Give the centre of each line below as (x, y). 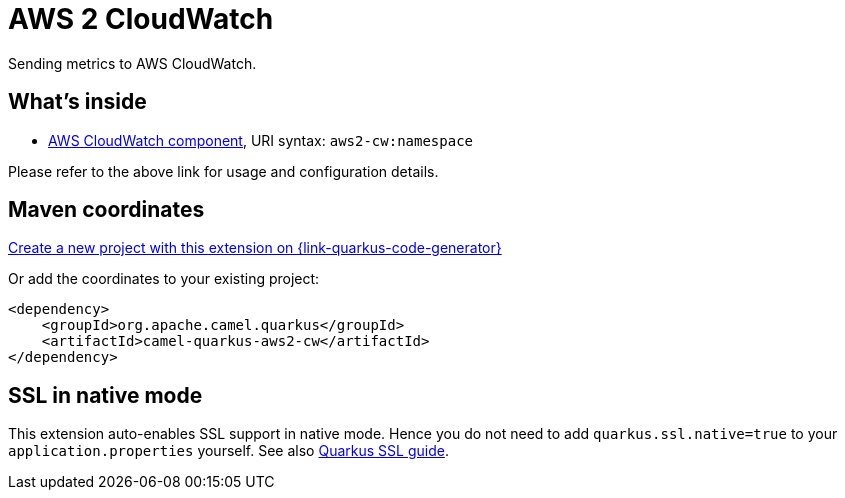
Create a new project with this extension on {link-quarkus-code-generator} (255, 248)
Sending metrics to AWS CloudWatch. (132, 63)
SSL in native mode (105, 395)
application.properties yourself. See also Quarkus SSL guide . (228, 451)
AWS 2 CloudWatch (141, 19)
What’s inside (77, 102)
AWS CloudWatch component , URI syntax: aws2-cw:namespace (261, 140)
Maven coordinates (106, 210)
